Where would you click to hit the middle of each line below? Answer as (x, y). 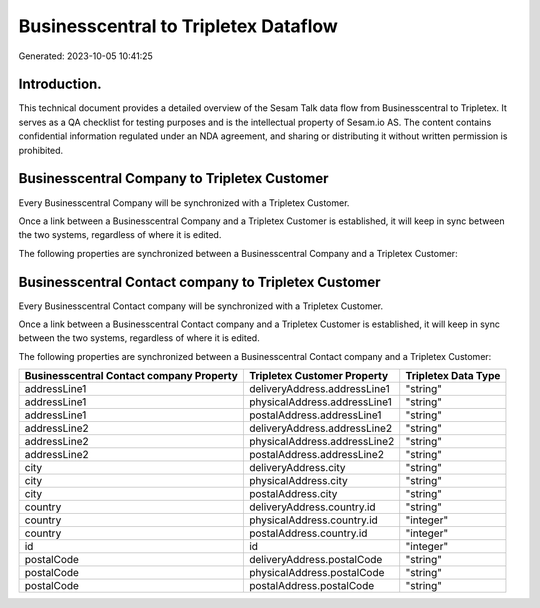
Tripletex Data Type (453, 376)
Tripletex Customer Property (318, 376)
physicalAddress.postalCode (316, 573)
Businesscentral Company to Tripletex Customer (173, 178)
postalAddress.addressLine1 (315, 415)
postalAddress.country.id (308, 533)
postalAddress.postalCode (311, 586)
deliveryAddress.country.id (312, 507)
